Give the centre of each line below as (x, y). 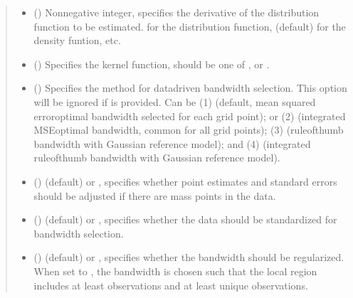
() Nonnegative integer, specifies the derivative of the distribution (176, 12)
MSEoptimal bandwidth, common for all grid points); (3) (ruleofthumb (189, 130)
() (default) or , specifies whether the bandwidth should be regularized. (189, 257)
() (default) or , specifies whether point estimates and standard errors (185, 181)
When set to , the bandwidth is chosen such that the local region (175, 271)
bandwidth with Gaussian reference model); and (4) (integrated (172, 143)
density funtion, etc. (77, 40)
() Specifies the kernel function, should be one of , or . (152, 64)
